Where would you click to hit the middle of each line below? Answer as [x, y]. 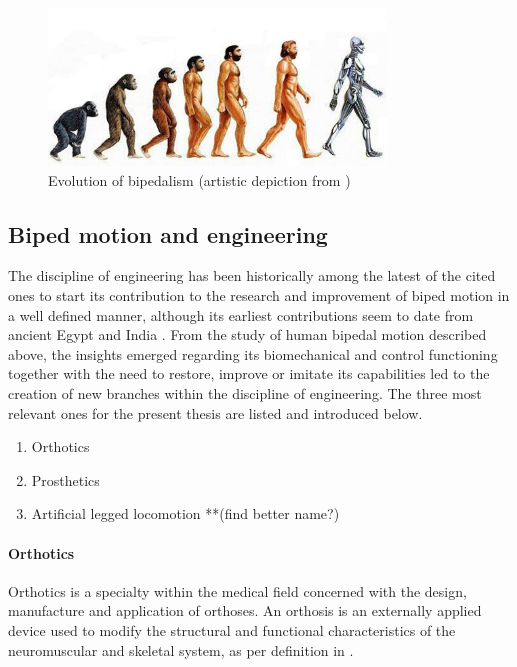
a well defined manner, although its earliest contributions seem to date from [241, 314]
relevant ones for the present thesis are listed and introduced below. [215, 412]
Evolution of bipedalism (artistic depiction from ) [199, 179]
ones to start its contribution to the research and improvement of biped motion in [259, 295]
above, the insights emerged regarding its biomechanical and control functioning [253, 353]
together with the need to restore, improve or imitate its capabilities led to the [249, 373]
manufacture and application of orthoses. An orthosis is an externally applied [245, 610]
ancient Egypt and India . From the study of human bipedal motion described [247, 334]
